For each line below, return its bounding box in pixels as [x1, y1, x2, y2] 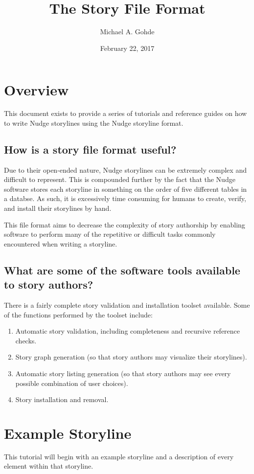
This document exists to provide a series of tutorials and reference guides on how [4, 108, 247, 118]
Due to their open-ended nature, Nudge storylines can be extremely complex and [4, 164, 247, 175]
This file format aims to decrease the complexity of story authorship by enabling [4, 219, 245, 229]
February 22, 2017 [100, 43, 155, 53]
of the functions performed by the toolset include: [4, 309, 153, 319]
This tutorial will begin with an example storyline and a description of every [4, 451, 234, 461]
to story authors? [4, 277, 93, 292]
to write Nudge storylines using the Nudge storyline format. [4, 117, 184, 128]
